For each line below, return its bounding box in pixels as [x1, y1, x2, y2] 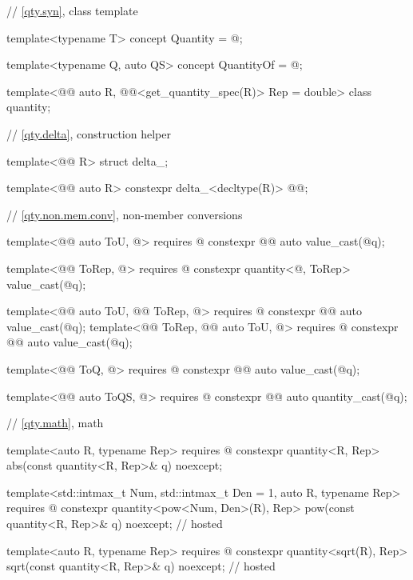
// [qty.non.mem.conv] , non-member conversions [6, 206, 243, 222]
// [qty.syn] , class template [6, 2, 138, 18]
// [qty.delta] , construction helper [6, 125, 171, 142]
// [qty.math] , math [6, 414, 104, 431]
